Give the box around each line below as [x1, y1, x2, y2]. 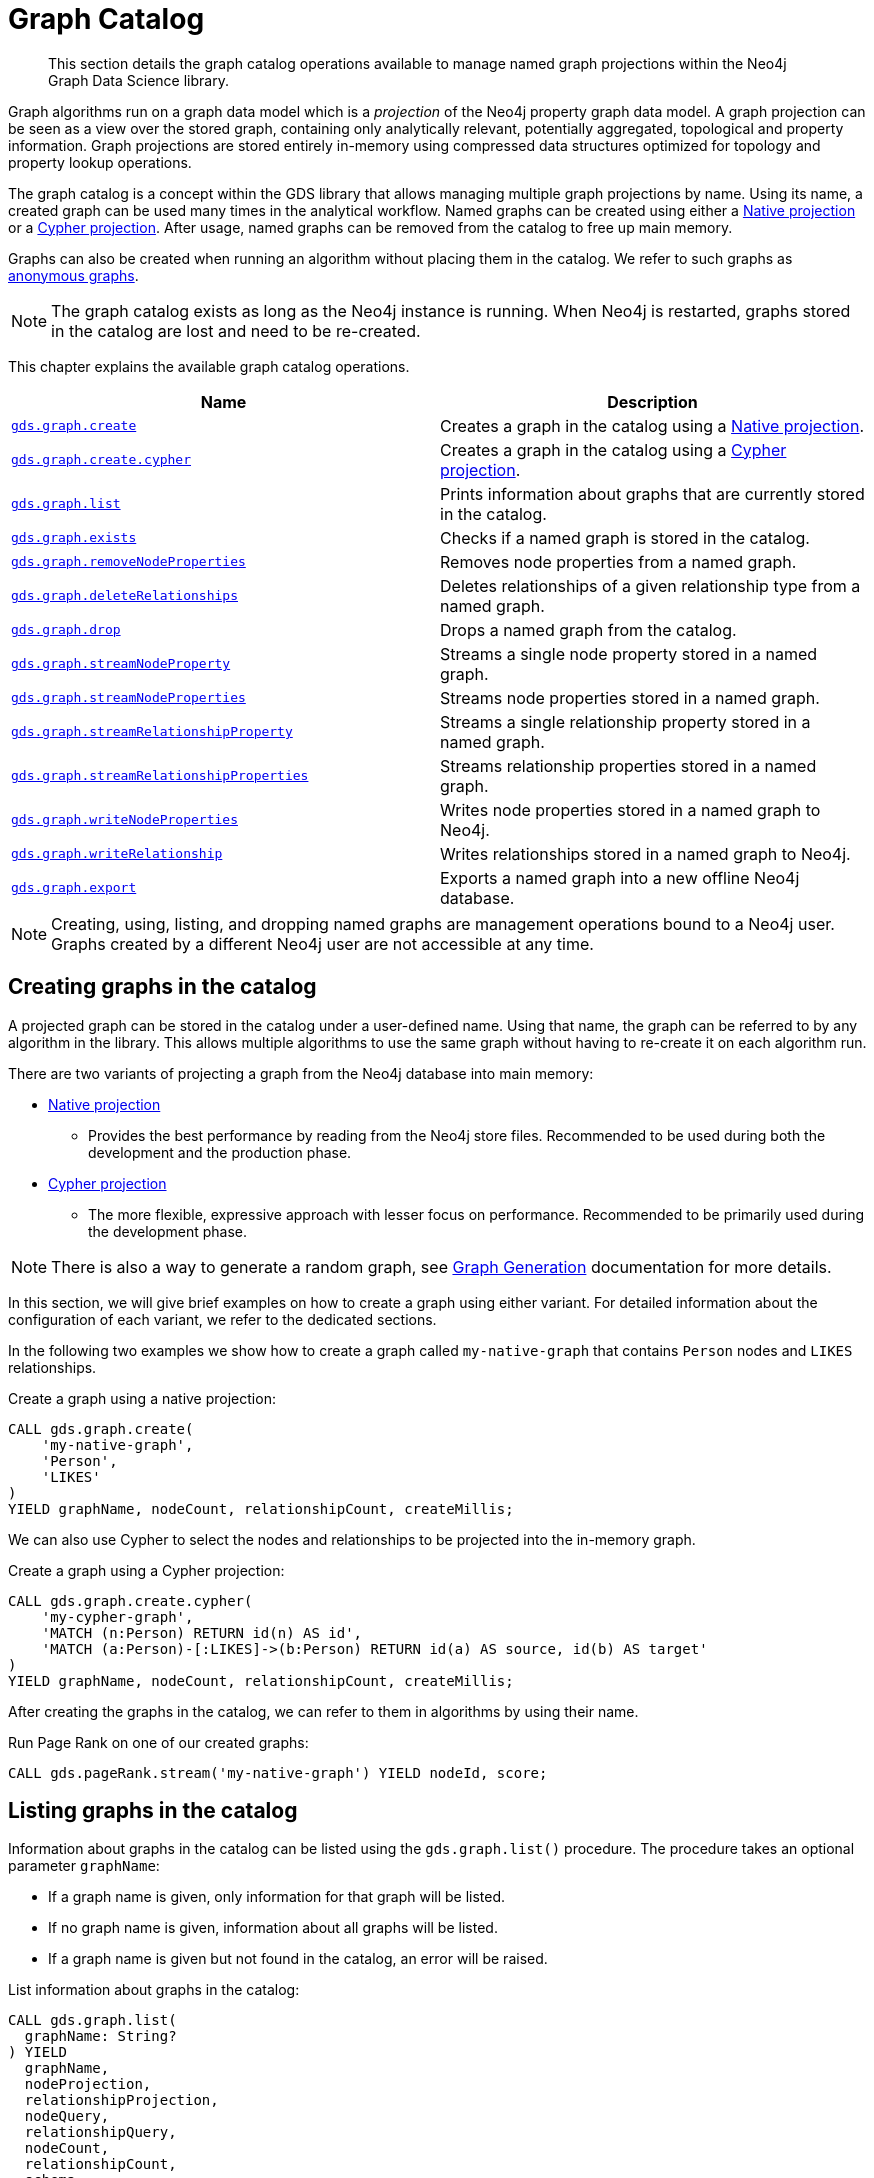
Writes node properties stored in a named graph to [440, 799, 821, 820]
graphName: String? [24, 2028, 177, 2045]
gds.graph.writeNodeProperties [11, 812, 238, 828]
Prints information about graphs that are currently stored [440, 483, 865, 504]
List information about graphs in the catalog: [8, 1981, 300, 1999]
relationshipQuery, [24, 2124, 177, 2141]
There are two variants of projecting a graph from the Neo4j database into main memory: [8, 1064, 594, 1082]
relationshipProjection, [24, 2092, 219, 2109]
